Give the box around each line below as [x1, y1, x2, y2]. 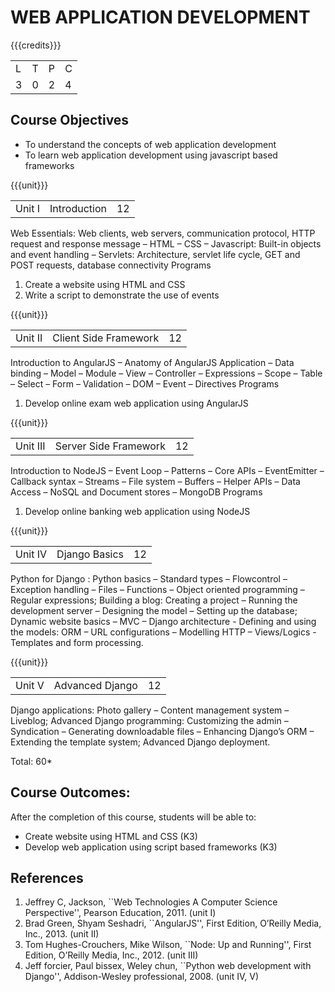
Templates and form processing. [10, 636, 144, 648]
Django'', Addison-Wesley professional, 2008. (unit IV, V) [24, 971, 260, 983]
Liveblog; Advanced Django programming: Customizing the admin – [10, 714, 289, 726]
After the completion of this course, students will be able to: [10, 811, 257, 823]
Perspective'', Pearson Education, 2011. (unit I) [24, 907, 217, 919]
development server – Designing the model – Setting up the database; [10, 604, 298, 616]
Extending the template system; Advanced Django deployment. [10, 736, 271, 748]
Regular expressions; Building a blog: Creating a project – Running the [10, 594, 298, 606]
